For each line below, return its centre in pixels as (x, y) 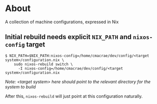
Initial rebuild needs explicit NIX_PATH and (68, 37)
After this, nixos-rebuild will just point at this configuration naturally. (74, 96)
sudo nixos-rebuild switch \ (43, 64)
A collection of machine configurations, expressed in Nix (62, 22)
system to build (20, 87)
